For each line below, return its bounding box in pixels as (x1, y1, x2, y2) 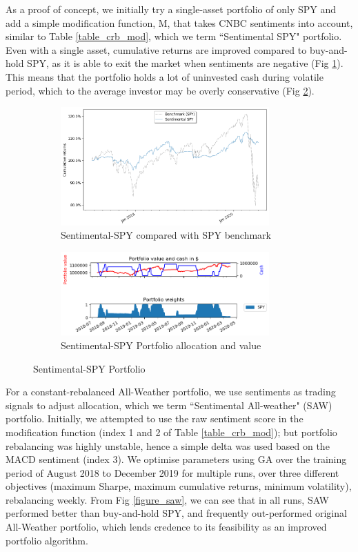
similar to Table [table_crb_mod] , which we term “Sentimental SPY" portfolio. (6, 29, 342, 43)
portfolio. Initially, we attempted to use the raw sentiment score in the (6, 411, 304, 426)
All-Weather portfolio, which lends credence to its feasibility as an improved (6, 520, 327, 534)
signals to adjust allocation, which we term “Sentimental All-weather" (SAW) (6, 397, 332, 412)
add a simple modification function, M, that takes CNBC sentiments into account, (6, 15, 353, 30)
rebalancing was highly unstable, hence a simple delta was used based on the (6, 438, 330, 453)
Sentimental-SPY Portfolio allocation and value (61, 337, 261, 352)
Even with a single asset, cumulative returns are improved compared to (6, 42, 307, 57)
